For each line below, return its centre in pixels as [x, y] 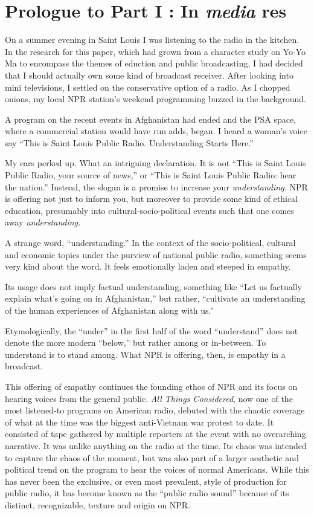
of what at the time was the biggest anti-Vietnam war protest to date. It [139, 422]
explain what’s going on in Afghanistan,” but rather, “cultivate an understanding [155, 298]
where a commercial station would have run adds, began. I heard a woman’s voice [156, 131]
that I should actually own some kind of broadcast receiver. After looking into [149, 75]
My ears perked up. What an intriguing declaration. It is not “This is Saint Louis [155, 163]
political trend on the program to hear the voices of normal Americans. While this [157, 469]
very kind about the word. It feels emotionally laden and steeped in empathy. [148, 266]
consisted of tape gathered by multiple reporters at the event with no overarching [155, 434]
